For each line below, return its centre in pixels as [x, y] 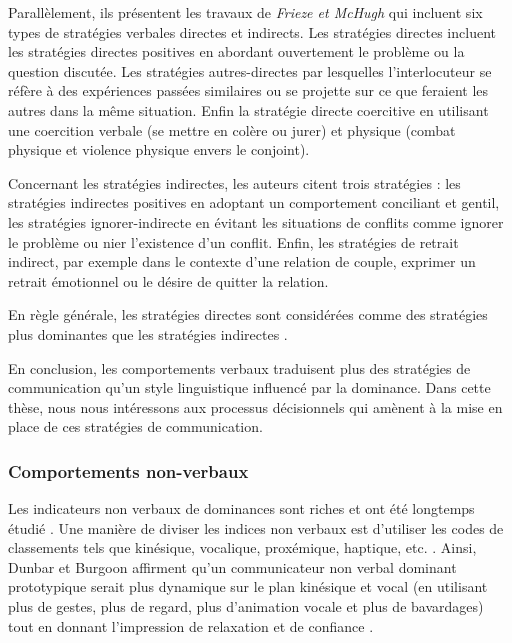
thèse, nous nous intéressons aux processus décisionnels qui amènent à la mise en [255, 406]
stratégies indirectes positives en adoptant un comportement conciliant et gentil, [254, 202]
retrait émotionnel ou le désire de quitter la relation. [168, 280]
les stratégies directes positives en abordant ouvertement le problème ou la [236, 51]
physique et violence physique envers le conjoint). [159, 149]
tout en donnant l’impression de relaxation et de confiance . [191, 625]
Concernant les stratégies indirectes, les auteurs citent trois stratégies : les [234, 182]
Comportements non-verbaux [128, 470]
